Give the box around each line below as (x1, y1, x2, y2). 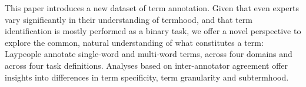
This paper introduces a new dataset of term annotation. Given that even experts (5, 2, 299, 14)
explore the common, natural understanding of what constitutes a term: (5, 36, 264, 48)
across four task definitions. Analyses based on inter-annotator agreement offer (5, 59, 288, 71)
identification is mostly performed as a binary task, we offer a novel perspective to (5, 25, 301, 37)
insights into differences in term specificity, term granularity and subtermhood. (5, 71, 289, 83)
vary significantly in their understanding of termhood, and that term (5, 13, 252, 25)
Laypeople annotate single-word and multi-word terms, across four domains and (5, 48, 292, 60)
